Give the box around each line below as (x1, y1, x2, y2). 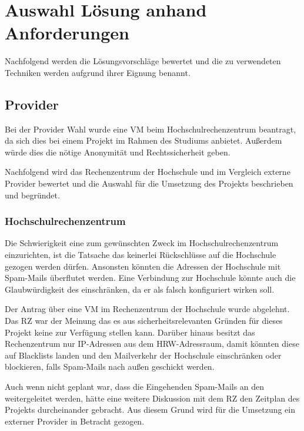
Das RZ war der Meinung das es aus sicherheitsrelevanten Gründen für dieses (5, 314, 283, 327)
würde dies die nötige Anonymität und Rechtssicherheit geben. (5, 145, 230, 158)
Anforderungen (5, 21, 129, 45)
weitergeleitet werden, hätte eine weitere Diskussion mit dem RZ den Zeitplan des (5, 392, 300, 404)
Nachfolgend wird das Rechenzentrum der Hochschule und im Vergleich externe (5, 165, 290, 178)
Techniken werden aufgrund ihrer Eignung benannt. (5, 66, 191, 78)
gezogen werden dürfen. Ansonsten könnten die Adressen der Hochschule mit (5, 260, 281, 272)
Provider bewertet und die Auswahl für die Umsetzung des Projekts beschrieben (5, 177, 293, 190)
